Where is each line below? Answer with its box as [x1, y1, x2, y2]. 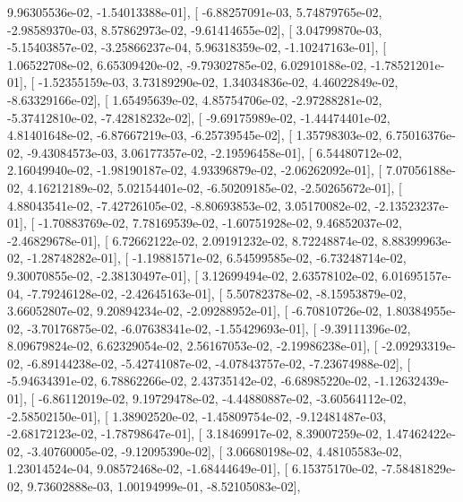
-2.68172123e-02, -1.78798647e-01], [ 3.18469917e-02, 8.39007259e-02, [7, 424, 382, 443]
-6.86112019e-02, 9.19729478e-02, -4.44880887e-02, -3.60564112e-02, [38, 389, 407, 408]
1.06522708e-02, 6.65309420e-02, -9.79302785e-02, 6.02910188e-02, [7, 55, 367, 74]
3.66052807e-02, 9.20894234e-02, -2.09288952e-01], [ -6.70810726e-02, [7, 301, 382, 320]
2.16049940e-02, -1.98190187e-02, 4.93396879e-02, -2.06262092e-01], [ [7, 160, 382, 179]
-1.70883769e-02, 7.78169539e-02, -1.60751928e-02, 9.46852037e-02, [38, 213, 402, 232]
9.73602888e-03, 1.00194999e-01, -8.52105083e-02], [27, 477, 301, 496]
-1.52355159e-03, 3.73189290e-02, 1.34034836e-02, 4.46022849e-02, [38, 73, 399, 91]
